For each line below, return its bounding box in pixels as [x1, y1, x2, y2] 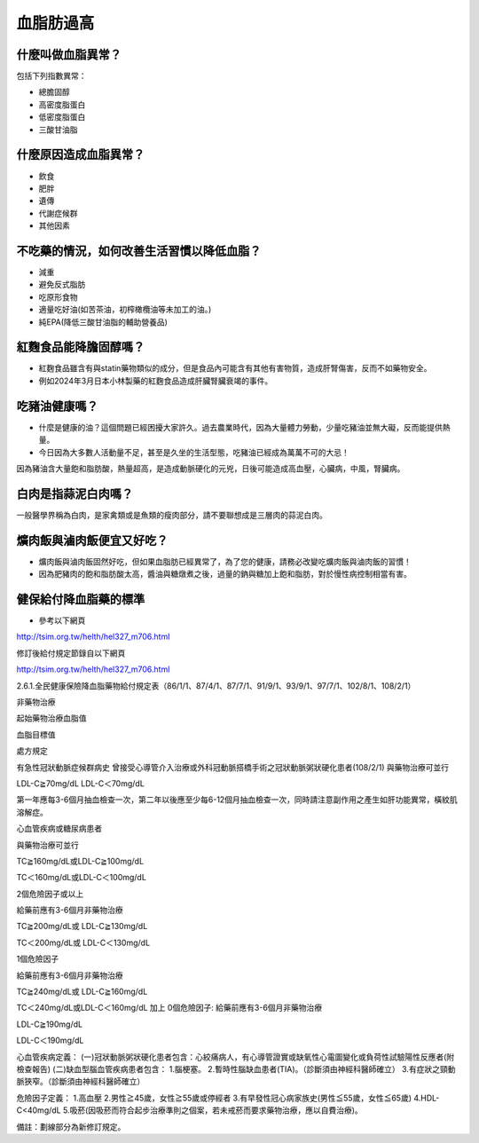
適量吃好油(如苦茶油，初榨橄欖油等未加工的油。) [38, 304, 212, 315]
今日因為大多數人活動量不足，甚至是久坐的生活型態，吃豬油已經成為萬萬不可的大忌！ [38, 446, 349, 457]
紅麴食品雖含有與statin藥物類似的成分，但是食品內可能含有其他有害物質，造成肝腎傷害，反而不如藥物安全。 [38, 363, 432, 374]
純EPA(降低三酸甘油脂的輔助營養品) [38, 316, 169, 327]
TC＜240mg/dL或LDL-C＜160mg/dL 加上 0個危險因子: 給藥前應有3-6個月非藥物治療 [16, 1003, 323, 1013]
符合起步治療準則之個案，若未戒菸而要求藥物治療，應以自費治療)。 [118, 1105, 363, 1115]
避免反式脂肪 [38, 280, 86, 290]
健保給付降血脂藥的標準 [16, 591, 145, 607]
